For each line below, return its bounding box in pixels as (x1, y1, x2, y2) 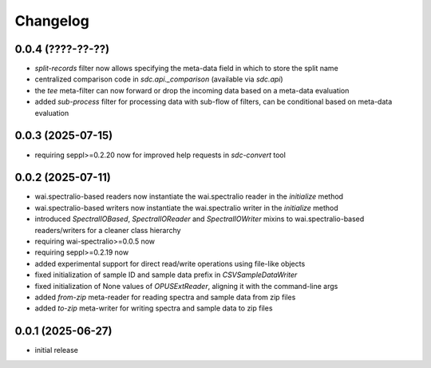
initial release (34, 346, 79, 355)
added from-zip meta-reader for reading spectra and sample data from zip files (34, 292, 296, 302)
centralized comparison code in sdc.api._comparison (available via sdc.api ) (34, 74, 283, 84)
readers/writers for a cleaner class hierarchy (34, 225, 181, 235)
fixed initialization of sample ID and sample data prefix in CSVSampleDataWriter (34, 270, 298, 279)
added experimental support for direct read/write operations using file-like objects (34, 259, 306, 268)
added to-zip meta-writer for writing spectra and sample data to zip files (34, 303, 273, 313)
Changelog (14, 12, 89, 30)
